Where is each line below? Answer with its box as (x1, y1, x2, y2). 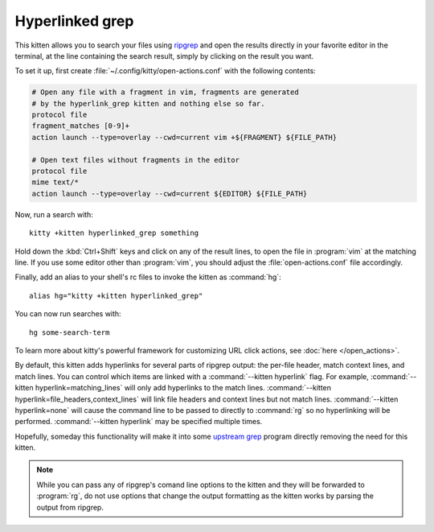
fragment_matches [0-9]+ (31, 122, 130, 130)
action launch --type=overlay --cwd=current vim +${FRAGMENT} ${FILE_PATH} (31, 133, 338, 142)
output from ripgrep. (36, 502, 104, 512)
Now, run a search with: (14, 209, 94, 219)
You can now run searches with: (14, 309, 121, 319)
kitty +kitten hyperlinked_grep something (29, 229, 199, 237)
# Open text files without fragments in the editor (31, 155, 240, 164)
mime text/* (31, 178, 80, 187)
